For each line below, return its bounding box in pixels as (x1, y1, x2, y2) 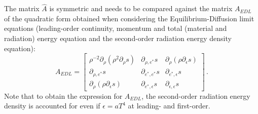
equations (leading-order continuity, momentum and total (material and (4, 23, 227, 33)
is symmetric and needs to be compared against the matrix (49, 3, 233, 14)
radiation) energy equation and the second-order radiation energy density (4, 33, 232, 43)
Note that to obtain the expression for (4, 90, 123, 101)
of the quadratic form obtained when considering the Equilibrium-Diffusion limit (4, 13, 254, 23)
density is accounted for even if (4, 100, 100, 111)
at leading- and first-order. (128, 100, 210, 111)
